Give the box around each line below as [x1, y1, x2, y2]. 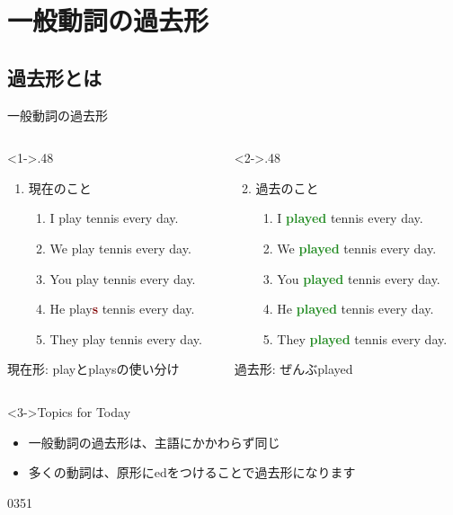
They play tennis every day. [49, 329, 202, 348]
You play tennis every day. [49, 269, 196, 288]
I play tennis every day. [49, 209, 179, 227]
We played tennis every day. [277, 238, 437, 257]
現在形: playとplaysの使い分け [7, 360, 180, 378]
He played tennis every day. [277, 299, 434, 318]
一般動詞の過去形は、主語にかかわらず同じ [28, 432, 280, 451]
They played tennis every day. [277, 329, 448, 348]
